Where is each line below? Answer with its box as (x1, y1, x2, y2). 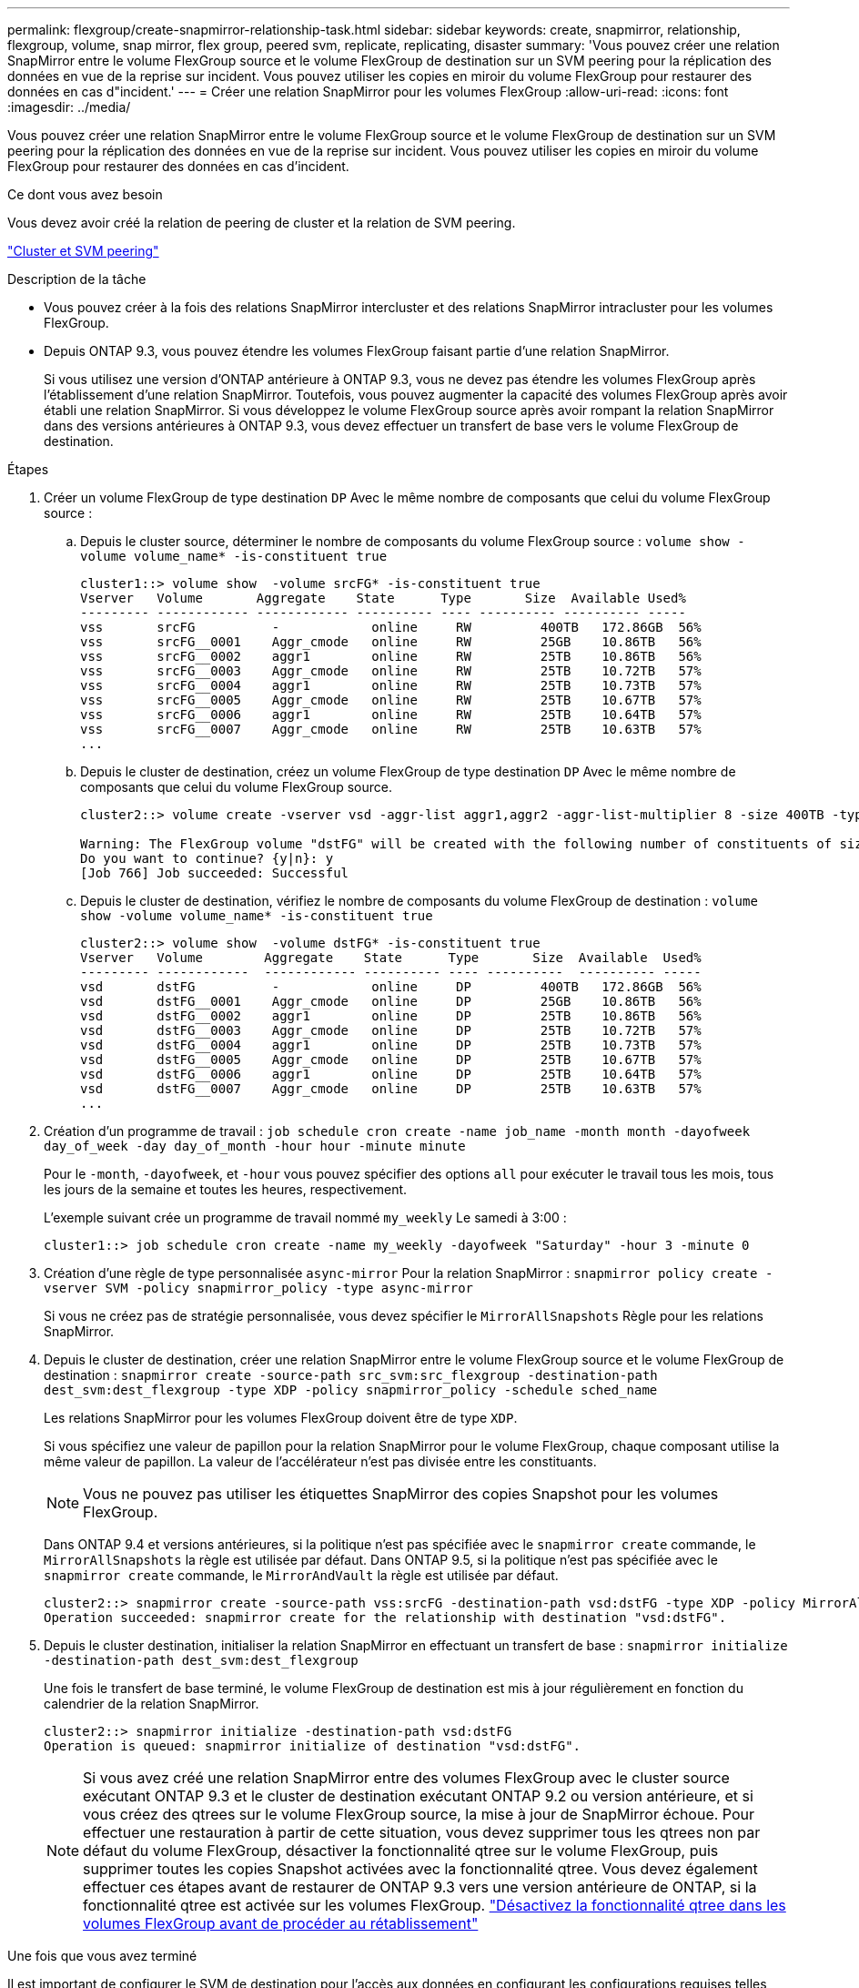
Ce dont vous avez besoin (7, 187, 163, 202)
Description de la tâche (7, 271, 147, 287)
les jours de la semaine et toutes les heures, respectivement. (44, 1182, 408, 1197)
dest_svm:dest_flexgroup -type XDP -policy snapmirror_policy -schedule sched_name (44, 1383, 658, 1397)
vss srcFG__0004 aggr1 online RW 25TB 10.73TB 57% (80, 678, 702, 693)
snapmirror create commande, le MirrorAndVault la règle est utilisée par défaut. (44, 1567, 559, 1583)
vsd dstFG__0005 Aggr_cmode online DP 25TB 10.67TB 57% (80, 1052, 702, 1067)
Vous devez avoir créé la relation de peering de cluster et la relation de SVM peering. (7, 215, 516, 230)
